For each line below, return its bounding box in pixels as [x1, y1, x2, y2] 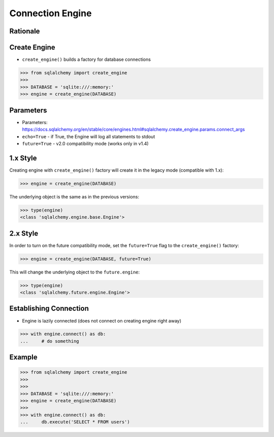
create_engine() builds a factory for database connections [22, 56, 151, 63]
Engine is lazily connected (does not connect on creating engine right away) [22, 317, 182, 324]
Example [9, 353, 38, 362]
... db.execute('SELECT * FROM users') [20, 419, 130, 425]
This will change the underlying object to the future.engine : [9, 269, 140, 275]
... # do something [20, 338, 80, 344]
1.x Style [9, 153, 38, 162]
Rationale [9, 27, 40, 35]
